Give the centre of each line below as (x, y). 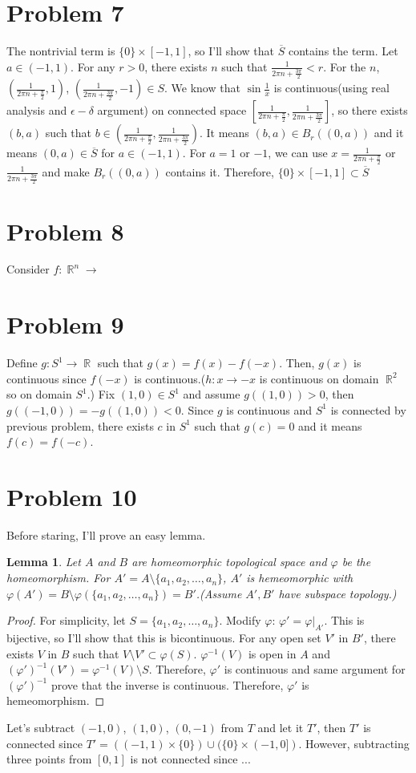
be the (356, 562)
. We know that (202, 88)
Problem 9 (65, 324)
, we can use (298, 153)
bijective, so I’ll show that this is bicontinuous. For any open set (164, 638)
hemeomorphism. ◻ (56, 700)
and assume (212, 394)
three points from (49, 759)
